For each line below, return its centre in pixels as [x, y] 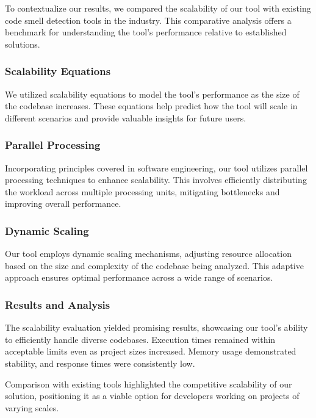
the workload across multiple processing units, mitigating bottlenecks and [142, 191]
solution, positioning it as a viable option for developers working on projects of [152, 396]
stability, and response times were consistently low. [100, 363]
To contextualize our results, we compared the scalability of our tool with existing [158, 8]
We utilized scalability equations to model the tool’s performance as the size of [152, 94]
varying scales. [32, 407]
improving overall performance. [63, 204]
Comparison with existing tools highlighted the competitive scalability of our [149, 384]
